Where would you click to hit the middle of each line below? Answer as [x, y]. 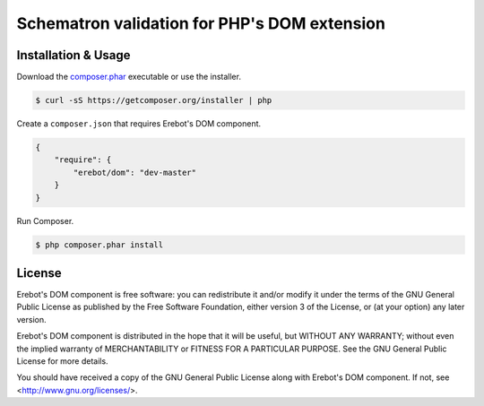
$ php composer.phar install [99, 245]
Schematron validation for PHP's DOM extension [201, 23]
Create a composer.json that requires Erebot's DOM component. [139, 124]
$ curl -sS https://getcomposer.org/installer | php [154, 100]
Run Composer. [45, 220]
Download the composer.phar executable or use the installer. [129, 77]
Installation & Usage [73, 55]
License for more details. [62, 361]
